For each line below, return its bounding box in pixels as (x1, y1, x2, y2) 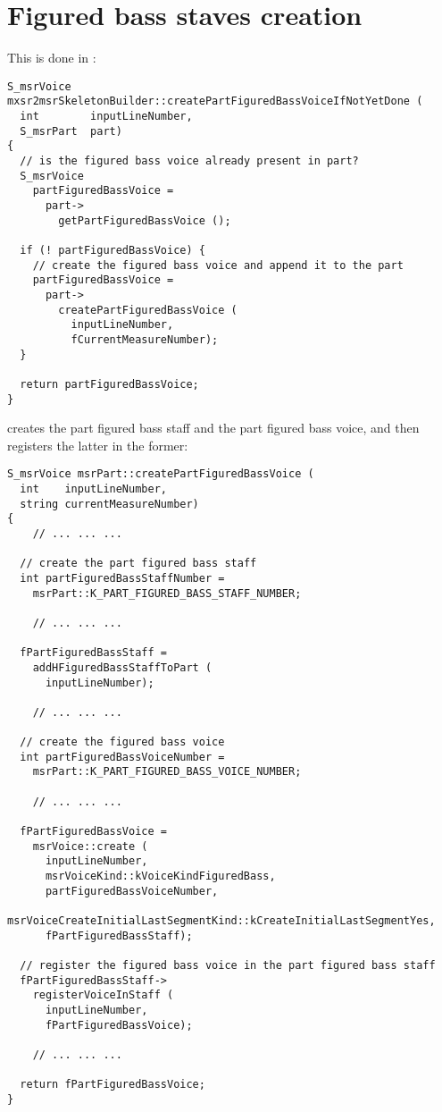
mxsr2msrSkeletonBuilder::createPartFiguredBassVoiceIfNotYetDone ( (7, 95, 423, 108)
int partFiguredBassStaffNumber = (20, 571, 225, 585)
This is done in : (7, 48, 96, 67)
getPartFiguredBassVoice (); (58, 214, 231, 227)
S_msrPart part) (20, 124, 122, 138)
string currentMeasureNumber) (20, 497, 199, 510)
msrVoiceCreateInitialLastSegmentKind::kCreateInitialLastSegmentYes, (7, 914, 436, 928)
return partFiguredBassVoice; (20, 377, 199, 391)
